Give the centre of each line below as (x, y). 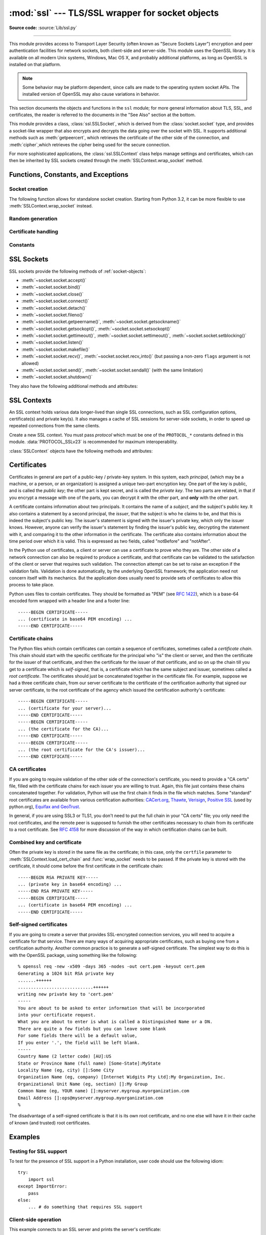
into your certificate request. (57, 1015)
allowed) (30, 363)
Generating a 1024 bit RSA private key (66, 973)
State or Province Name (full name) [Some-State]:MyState (89, 1063)
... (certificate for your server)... (65, 708)
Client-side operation (35, 1220)
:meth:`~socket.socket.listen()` (52, 342)
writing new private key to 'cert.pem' (66, 994)
